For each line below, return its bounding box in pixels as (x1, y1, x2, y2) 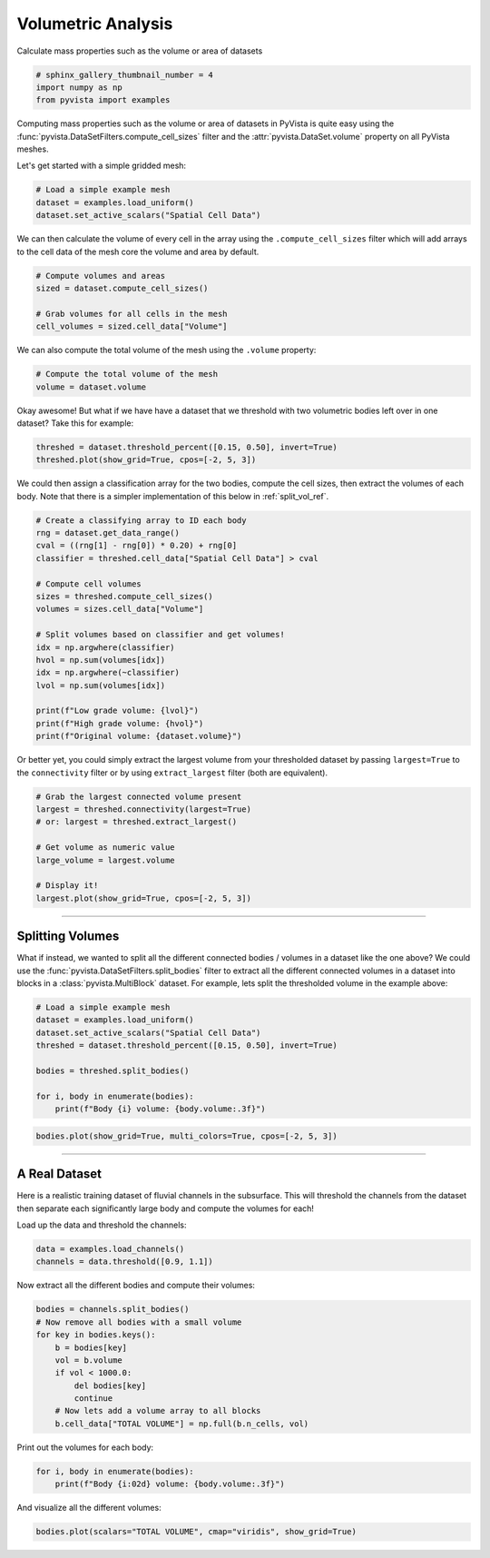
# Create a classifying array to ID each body (35, 515, 247, 526)
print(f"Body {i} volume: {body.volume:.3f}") (54, 1104, 267, 1114)
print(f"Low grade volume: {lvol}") (35, 705, 200, 716)
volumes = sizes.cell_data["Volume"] (35, 604, 204, 615)
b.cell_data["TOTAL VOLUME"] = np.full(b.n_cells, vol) (54, 1418, 309, 1429)
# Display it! (35, 881, 99, 891)
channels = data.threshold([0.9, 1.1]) (35, 1257, 213, 1267)
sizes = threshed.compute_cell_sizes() (35, 591, 213, 601)
